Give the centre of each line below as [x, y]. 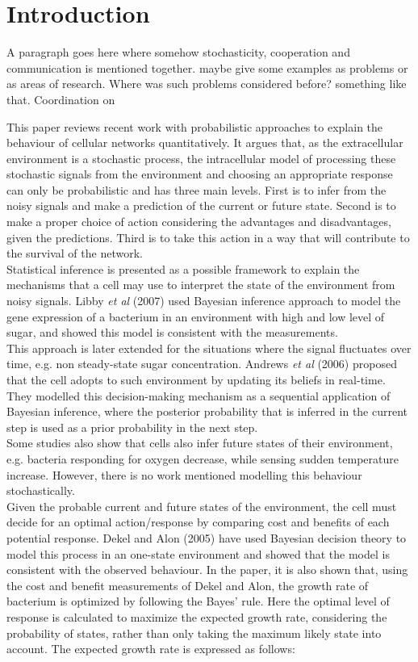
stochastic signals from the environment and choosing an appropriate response [200, 174]
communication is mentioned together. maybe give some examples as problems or [207, 67]
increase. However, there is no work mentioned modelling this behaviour [184, 474]
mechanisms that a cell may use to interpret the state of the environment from [201, 285]
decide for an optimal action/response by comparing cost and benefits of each [198, 522]
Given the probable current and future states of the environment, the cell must [202, 506]
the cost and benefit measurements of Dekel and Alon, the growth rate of [188, 585]
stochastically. [41, 490]
